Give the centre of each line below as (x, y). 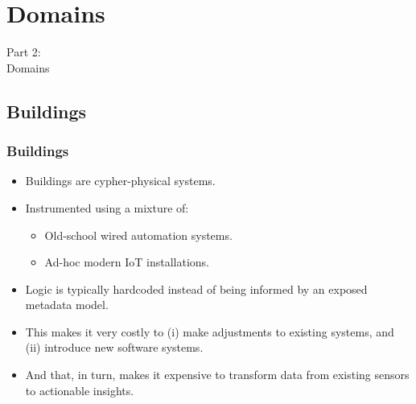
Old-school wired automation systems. (138, 235)
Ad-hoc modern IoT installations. (127, 262)
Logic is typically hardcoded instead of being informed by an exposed (196, 289)
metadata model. (67, 305)
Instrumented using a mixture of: (107, 207)
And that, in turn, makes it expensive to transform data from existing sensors (217, 375)
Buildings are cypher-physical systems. (120, 181)
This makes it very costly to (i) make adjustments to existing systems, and (210, 331)
